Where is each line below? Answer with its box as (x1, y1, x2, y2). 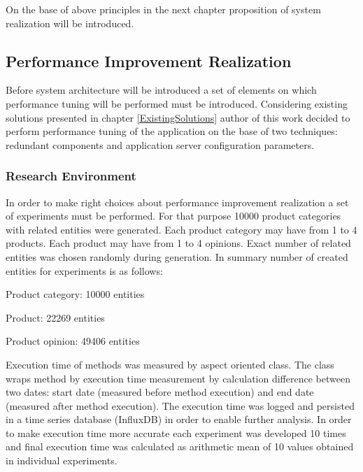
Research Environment (6, 167, 136, 185)
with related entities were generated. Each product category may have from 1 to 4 (6, 222, 357, 236)
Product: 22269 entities (6, 310, 105, 324)
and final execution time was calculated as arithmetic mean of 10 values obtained (6, 439, 354, 454)
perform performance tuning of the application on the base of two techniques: (6, 124, 338, 138)
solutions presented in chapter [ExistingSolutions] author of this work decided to (6, 110, 350, 124)
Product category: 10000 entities (6, 287, 145, 301)
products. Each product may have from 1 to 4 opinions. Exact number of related (6, 236, 351, 250)
